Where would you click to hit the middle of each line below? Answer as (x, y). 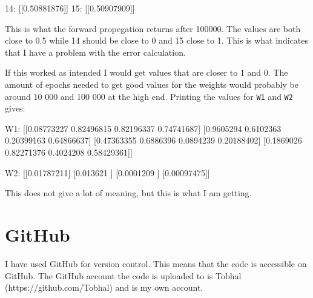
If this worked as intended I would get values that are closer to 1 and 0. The (147, 72)
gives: (15, 108)
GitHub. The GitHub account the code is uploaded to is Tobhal (123, 275)
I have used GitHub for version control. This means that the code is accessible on (156, 263)
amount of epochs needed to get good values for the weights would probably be (152, 84)
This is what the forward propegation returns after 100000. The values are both (153, 28)
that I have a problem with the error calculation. (95, 52)
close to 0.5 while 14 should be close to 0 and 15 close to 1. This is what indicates (156, 40)
